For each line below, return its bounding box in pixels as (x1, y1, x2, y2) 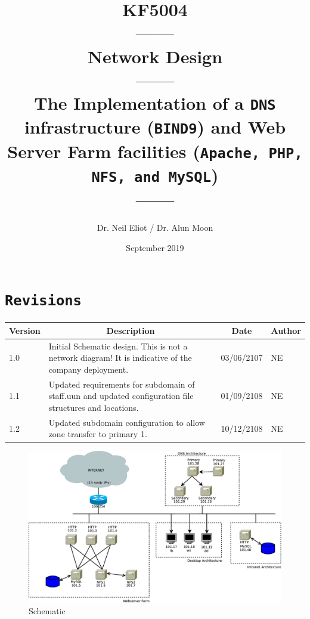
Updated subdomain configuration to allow (48, 416, 205, 428)
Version (9, 324, 41, 336)
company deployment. (48, 363, 129, 375)
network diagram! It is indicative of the (48, 351, 192, 364)
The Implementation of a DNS (34, 90, 276, 114)
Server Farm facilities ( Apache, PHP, (7, 138, 303, 163)
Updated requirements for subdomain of (48, 377, 195, 390)
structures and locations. (48, 401, 139, 413)
